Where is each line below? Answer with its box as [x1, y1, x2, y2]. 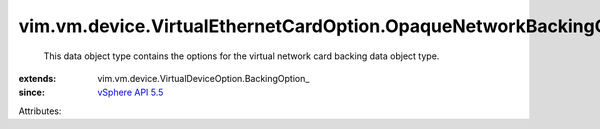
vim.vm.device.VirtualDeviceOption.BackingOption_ [97, 72, 310, 84]
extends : [18, 72, 57, 84]
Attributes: [18, 105, 62, 117]
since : [18, 86, 45, 99]
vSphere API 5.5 [97, 86, 164, 99]
